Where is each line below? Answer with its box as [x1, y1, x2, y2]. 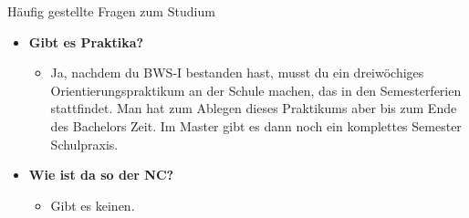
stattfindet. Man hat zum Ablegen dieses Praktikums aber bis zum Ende [50, 99, 457, 118]
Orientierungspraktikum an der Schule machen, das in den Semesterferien [50, 80, 462, 99]
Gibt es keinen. [50, 195, 135, 214]
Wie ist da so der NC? [28, 165, 174, 184]
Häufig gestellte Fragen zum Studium [7, 2, 215, 20]
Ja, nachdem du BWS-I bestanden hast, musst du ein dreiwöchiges [50, 63, 424, 82]
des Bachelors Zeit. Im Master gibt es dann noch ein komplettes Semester [50, 116, 462, 135]
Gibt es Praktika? [28, 32, 144, 51]
